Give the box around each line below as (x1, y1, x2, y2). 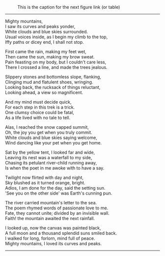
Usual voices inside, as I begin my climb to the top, (5, 34, 108, 40)
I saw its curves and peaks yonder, (5, 24, 76, 29)
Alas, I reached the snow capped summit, (5, 124, 89, 130)
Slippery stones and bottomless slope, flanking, (5, 74, 102, 80)
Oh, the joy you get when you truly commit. (5, 130, 92, 135)
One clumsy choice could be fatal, (5, 110, 75, 115)
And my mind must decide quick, (5, 99, 72, 105)
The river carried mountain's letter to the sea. (5, 200, 97, 205)
